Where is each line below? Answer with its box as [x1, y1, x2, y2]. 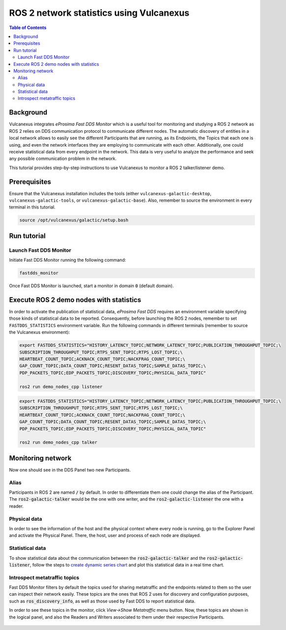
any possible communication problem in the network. [9, 155, 117, 162]
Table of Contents [9, 25, 47, 30]
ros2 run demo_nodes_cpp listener [19, 384, 103, 390]
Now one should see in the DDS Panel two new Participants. [9, 467, 131, 473]
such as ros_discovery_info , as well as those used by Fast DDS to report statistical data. [9, 598, 196, 604]
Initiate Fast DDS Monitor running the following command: [9, 257, 126, 263]
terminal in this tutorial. [9, 204, 56, 210]
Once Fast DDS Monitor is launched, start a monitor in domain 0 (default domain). [9, 283, 174, 289]
